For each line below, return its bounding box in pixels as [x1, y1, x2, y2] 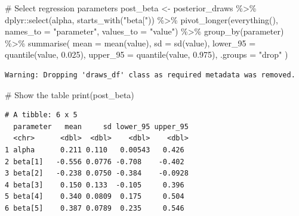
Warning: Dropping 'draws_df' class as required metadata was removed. [5, 70, 295, 79]
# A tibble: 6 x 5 [5, 111, 78, 120]
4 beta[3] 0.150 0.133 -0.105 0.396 [5, 180, 184, 189]
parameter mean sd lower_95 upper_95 [13, 122, 189, 131]
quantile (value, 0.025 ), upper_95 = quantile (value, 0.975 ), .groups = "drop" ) [5, 48, 288, 61]
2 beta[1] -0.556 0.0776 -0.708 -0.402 [5, 157, 184, 166]
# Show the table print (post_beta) [5, 88, 134, 101]
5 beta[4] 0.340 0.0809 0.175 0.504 [5, 192, 184, 201]
